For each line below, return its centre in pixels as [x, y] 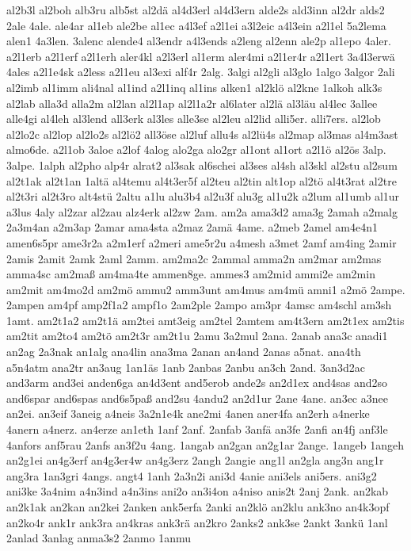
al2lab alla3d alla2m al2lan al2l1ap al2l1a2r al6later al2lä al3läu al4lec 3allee [192, 103]
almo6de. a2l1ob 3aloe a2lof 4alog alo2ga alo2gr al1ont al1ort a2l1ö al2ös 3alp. [196, 149]
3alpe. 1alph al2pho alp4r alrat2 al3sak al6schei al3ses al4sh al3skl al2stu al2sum [202, 165]
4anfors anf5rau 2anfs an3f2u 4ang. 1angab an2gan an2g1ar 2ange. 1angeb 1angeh [205, 444]
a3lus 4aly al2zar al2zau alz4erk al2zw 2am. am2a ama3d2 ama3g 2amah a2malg [202, 211]
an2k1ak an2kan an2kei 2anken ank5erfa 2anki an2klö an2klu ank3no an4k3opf [198, 507]
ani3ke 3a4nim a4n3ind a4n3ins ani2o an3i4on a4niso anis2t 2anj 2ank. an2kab [198, 491]
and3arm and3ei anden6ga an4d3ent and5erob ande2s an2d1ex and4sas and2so [197, 383]
